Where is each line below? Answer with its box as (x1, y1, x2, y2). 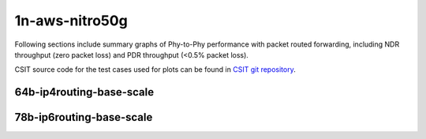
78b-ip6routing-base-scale (14, 111, 153, 124)
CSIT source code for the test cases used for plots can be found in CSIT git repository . (14, 65, 296, 74)
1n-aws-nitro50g (14, 12, 128, 29)
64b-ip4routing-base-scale (14, 85, 155, 99)
